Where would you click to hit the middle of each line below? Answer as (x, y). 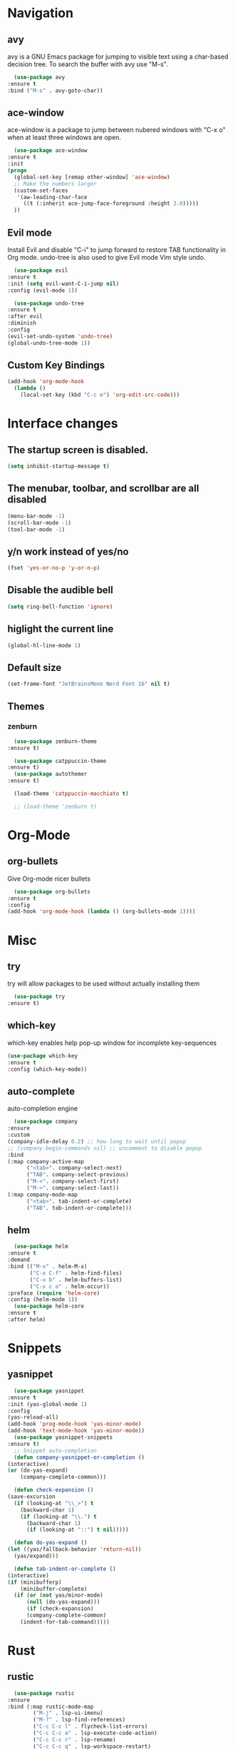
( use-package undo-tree (49, 303)
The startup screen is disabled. (78, 450)
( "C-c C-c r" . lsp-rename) (74, 1739)
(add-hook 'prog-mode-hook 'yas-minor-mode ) (74, 1424)
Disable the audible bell (61, 590)
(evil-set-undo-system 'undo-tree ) (60, 336)
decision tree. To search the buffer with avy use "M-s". (88, 64)
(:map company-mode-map (43, 1194)
